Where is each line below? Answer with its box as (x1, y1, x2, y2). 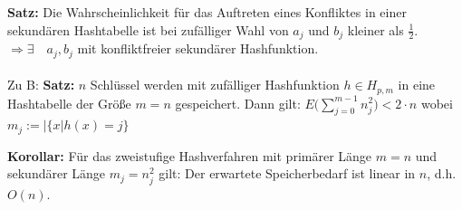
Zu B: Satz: (7, 75, 75, 94)
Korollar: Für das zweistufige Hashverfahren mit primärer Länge (7, 146, 372, 165)
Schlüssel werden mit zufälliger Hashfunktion (90, 75, 340, 94)
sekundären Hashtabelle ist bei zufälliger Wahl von (7, 20, 289, 39)
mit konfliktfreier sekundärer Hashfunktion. (77, 39, 319, 58)
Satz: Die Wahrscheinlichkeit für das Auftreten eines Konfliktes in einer (7, 3, 407, 21)
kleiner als (347, 20, 404, 39)
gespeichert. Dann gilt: (175, 93, 301, 112)
